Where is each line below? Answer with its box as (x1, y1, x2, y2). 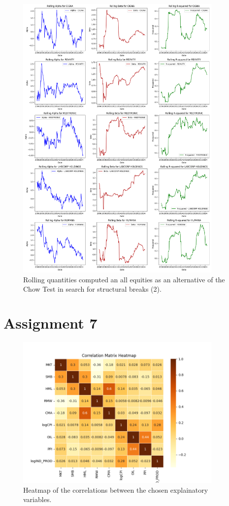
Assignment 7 (3, 312, 98, 333)
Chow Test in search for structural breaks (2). (23, 284, 162, 294)
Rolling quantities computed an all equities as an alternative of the (23, 274, 225, 284)
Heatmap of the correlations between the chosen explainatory (23, 484, 208, 495)
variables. (23, 494, 52, 505)
